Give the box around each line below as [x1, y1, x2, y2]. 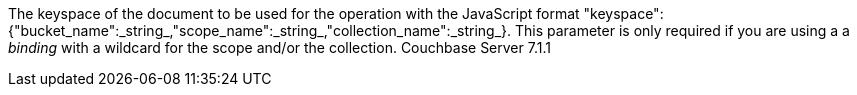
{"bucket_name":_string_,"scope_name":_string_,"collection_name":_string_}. [8, 22, 512, 39]
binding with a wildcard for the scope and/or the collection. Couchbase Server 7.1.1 [8, 39, 551, 56]
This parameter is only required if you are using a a [514, 22, 850, 39]
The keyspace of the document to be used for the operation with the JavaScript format [8, 5, 580, 22]
